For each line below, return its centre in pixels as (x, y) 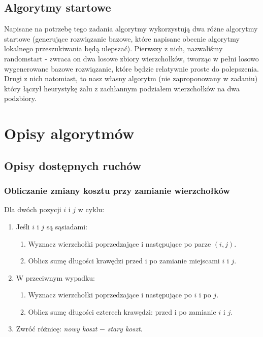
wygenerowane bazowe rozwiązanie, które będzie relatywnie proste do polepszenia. (131, 68)
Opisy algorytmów (69, 133)
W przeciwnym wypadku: (56, 277)
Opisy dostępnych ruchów (73, 165)
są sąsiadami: (67, 226)
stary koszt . (125, 329)
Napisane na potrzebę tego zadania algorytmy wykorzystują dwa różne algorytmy (131, 29)
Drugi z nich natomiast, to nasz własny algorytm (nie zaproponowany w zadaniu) (131, 78)
